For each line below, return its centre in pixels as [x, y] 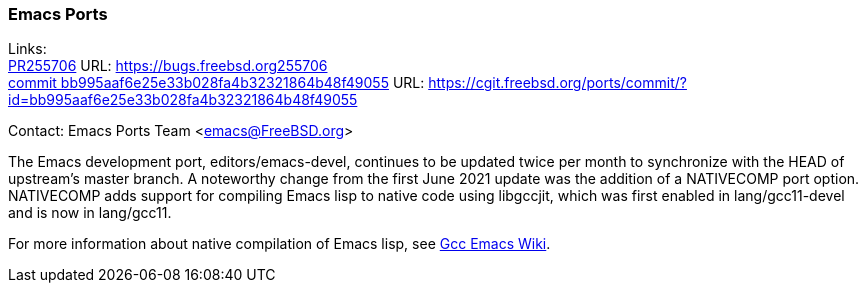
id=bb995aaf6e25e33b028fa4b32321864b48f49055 [183, 100]
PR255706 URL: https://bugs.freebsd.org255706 [168, 66]
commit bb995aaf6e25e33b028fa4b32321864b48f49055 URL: [216, 83]
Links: [27, 49]
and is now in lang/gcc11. [90, 213]
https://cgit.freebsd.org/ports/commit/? [557, 83]
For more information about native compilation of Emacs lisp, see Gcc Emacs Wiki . [279, 244]
